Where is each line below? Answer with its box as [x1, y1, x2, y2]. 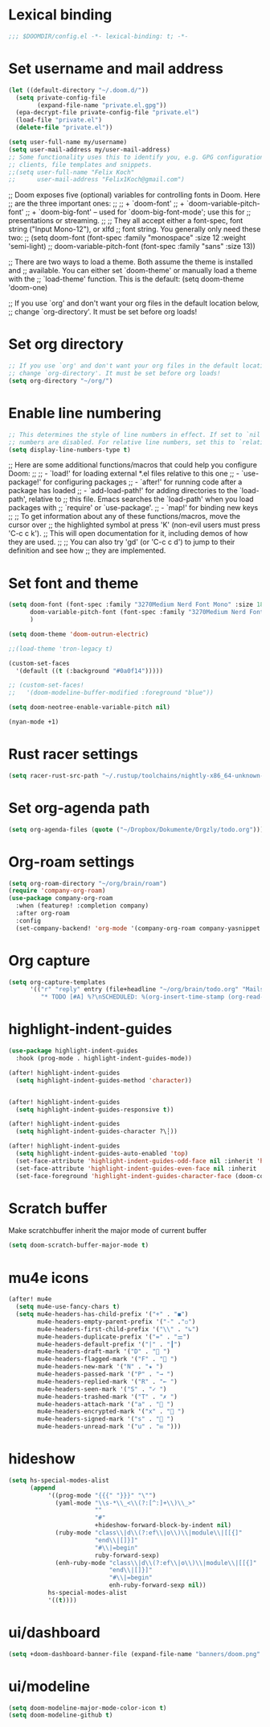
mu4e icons [8, 1268, 89, 1287]
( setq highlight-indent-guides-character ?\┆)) [15, 1127, 178, 1135]
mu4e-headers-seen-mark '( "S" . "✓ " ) [37, 1385, 167, 1393]
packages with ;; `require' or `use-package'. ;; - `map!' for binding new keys [8, 503, 259, 513]
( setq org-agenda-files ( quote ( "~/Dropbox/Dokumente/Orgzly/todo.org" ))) [8, 825, 264, 833]
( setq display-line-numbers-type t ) [8, 446, 131, 454]
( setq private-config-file [15, 93, 106, 102]
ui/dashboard [8, 1624, 100, 1642]
